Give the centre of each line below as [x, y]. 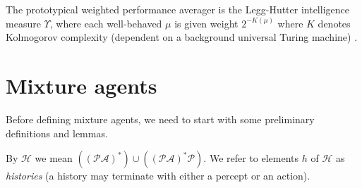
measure [23, 23]
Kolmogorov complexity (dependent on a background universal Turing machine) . [182, 37]
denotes [334, 23]
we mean [54, 158]
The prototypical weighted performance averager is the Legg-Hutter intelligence [177, 9]
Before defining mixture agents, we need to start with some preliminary [160, 119]
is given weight [206, 23]
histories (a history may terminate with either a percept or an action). [158, 176]
